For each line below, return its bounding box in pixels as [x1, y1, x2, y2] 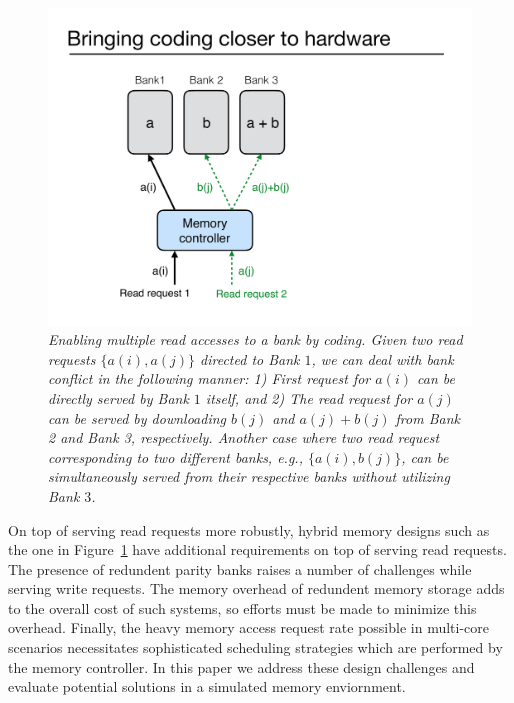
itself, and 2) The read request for [205, 387, 413, 408]
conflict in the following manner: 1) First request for [48, 368, 371, 389]
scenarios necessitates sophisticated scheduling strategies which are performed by [8, 637, 503, 658]
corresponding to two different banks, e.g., [48, 446, 303, 467]
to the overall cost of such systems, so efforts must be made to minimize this [8, 597, 477, 618]
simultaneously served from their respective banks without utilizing [48, 466, 450, 487]
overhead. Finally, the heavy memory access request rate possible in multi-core [8, 617, 490, 638]
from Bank [395, 407, 460, 428]
